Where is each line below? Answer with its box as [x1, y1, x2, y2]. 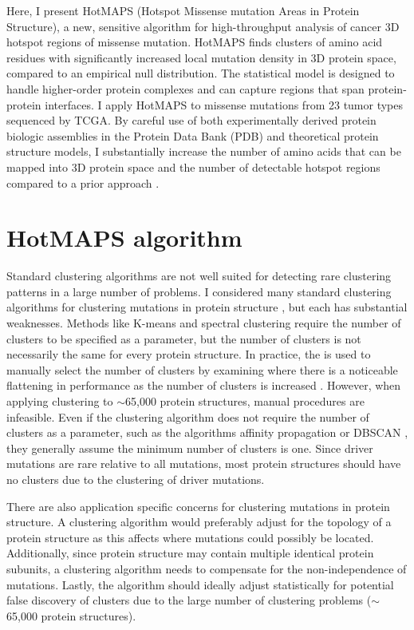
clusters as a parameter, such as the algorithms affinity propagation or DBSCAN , [6, 424, 408, 441]
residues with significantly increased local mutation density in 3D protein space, [6, 49, 396, 65]
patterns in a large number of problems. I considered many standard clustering [6, 283, 392, 299]
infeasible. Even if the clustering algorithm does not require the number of [6, 408, 369, 425]
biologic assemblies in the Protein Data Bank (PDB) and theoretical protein [6, 127, 379, 144]
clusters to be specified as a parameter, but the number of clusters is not [6, 330, 361, 347]
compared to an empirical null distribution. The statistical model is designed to [6, 65, 395, 81]
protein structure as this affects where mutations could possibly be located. [6, 529, 374, 545]
